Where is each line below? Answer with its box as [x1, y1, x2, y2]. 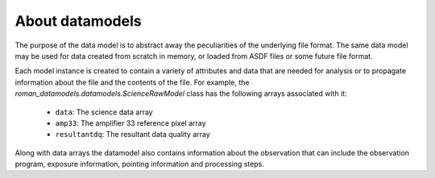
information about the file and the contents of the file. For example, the [14, 77, 250, 87]
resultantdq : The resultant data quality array [55, 130, 211, 139]
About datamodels [14, 12, 142, 30]
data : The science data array [55, 107, 153, 117]
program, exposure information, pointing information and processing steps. [14, 159, 265, 169]
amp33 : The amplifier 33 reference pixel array [55, 118, 206, 128]
